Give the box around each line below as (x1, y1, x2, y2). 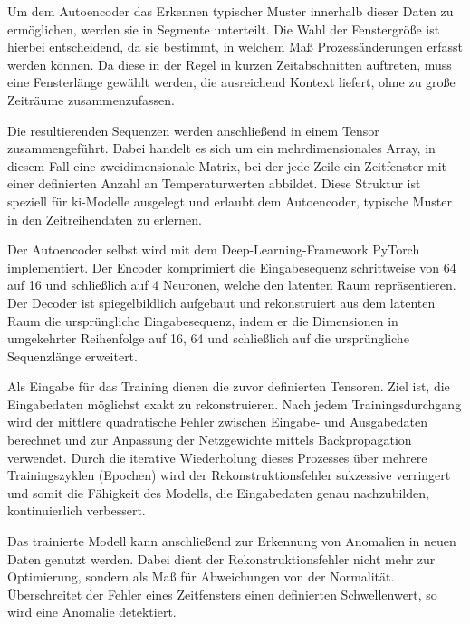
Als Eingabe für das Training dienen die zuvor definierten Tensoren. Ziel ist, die (7, 377, 450, 396)
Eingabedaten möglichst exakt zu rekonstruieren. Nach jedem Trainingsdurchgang (7, 394, 462, 413)
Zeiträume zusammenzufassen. (7, 90, 175, 109)
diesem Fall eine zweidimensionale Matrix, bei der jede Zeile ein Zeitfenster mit (7, 156, 447, 175)
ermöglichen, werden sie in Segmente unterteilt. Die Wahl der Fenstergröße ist (7, 19, 440, 38)
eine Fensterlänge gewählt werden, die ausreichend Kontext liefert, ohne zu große (7, 72, 456, 91)
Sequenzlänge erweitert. (7, 346, 138, 365)
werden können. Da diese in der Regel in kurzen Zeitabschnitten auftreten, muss (7, 54, 452, 73)
